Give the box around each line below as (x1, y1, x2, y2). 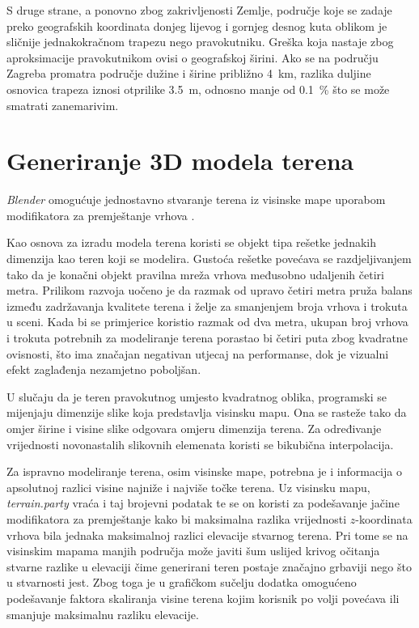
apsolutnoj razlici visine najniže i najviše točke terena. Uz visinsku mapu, (6, 478, 370, 495)
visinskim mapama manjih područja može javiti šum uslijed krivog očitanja (6, 542, 380, 559)
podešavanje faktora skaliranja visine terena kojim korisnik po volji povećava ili (6, 589, 400, 606)
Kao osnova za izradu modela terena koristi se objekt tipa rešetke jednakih (6, 234, 377, 251)
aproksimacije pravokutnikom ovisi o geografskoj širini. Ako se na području (6, 49, 379, 66)
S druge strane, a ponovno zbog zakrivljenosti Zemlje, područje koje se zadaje (6, 2, 392, 18)
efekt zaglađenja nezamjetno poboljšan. (6, 361, 201, 378)
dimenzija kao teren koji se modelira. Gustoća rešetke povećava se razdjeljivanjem (6, 250, 412, 267)
